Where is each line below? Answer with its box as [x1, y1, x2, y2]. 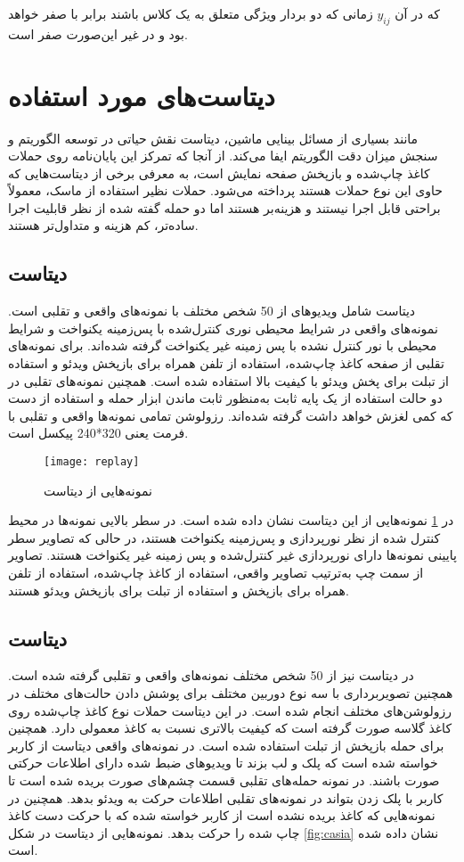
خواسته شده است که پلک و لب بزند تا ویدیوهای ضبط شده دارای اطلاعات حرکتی [8, 753, 438, 772]
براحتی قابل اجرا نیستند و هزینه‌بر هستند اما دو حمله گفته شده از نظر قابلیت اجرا [8, 198, 441, 217]
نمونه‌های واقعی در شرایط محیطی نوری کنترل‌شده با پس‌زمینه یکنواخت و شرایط [8, 318, 438, 337]
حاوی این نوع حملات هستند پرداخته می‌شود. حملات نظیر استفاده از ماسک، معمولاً [8, 181, 443, 200]
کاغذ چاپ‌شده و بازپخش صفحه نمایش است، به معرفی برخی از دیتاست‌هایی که [8, 163, 430, 182]
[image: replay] [44, 456, 140, 469]
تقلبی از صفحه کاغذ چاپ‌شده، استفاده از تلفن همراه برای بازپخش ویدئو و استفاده [8, 354, 444, 373]
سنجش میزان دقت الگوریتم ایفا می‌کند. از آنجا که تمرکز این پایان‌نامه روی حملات [8, 146, 438, 165]
